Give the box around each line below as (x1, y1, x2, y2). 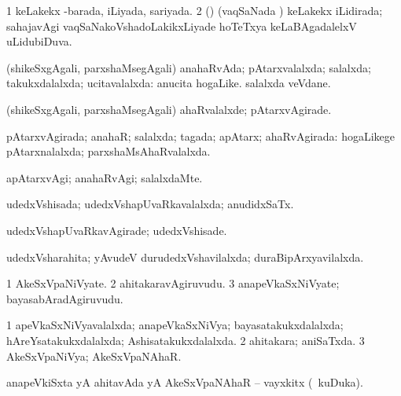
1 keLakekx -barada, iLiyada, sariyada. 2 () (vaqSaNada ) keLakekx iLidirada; (6, 2, 383, 18)
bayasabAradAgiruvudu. (6, 290, 123, 306)
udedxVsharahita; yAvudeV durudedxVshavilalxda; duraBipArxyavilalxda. (6, 248, 364, 265)
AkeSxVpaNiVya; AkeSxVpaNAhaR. (6, 347, 182, 364)
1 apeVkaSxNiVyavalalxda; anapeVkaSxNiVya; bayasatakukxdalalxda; (6, 317, 344, 333)
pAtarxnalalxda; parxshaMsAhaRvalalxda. (6, 143, 211, 159)
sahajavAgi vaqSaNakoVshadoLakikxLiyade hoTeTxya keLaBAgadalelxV (6, 17, 357, 34)
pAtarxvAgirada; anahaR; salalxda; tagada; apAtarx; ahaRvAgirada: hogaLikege (6, 127, 395, 144)
